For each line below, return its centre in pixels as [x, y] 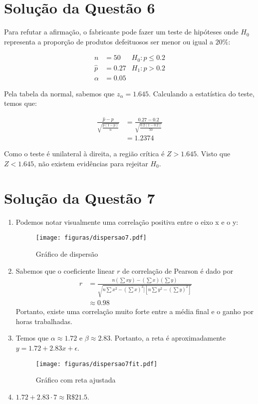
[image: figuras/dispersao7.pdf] [91, 238]
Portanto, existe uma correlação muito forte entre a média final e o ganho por [134, 311]
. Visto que [214, 154]
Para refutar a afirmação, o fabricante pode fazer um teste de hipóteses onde [121, 32]
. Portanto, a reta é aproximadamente [168, 338]
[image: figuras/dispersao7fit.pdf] [97, 364]
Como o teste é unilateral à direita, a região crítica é [84, 154]
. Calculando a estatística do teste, [202, 93]
